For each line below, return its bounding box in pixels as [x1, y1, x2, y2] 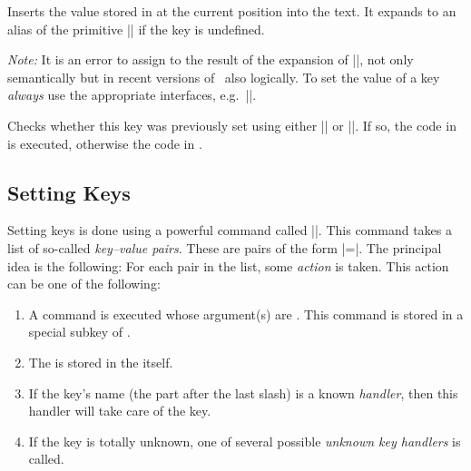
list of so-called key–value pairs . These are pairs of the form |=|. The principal [7, 238, 442, 257]
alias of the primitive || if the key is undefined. [7, 19, 265, 38]
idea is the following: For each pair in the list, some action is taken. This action [7, 256, 449, 275]
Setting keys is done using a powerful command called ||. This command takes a [7, 221, 452, 240]
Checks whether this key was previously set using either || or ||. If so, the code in [7, 115, 456, 134]
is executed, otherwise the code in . [7, 133, 202, 152]
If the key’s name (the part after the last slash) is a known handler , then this [28, 383, 458, 402]
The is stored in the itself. [28, 352, 173, 371]
